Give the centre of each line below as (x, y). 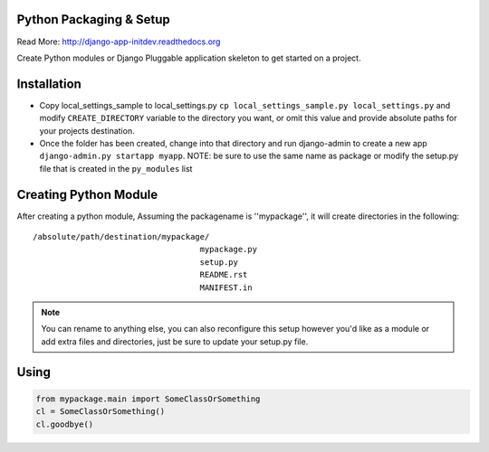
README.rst (224, 275)
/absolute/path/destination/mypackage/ (121, 237)
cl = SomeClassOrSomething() (101, 412)
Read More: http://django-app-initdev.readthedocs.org (119, 42)
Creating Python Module (87, 194)
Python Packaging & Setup (94, 19)
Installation (49, 84)
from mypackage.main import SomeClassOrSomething (148, 399)
